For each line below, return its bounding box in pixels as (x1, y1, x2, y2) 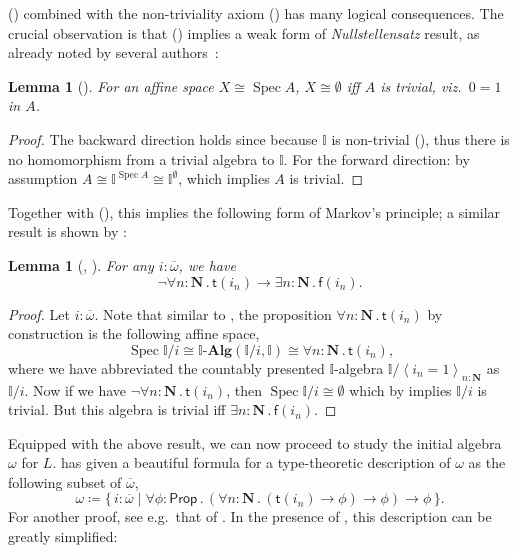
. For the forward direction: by (283, 148, 470, 169)
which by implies (349, 379, 452, 400)
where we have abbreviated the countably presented (8, 357, 325, 378)
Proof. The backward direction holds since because (8, 128, 318, 149)
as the (468, 452, 506, 473)
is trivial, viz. (380, 75, 462, 96)
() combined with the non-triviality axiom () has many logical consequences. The (8, 3, 504, 23)
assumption (8, 168, 78, 189)
